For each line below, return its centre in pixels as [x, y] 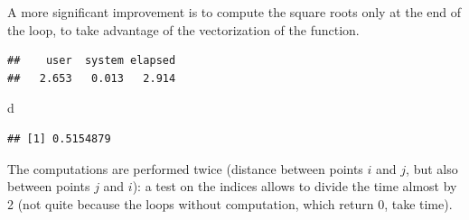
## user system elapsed [92, 61]
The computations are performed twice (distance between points [185, 168]
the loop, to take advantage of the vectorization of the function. [183, 29]
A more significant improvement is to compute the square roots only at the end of [234, 12]
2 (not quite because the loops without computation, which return [191, 203]
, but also [432, 168]
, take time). [418, 203]
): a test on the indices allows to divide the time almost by [295, 186]
